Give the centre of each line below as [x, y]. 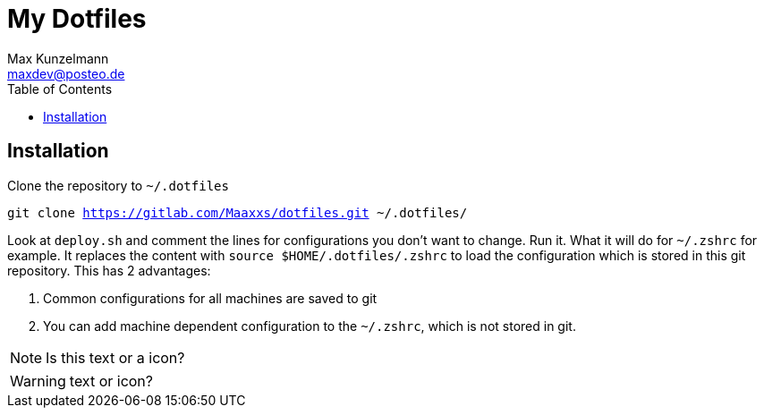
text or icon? [111, 381]
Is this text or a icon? [115, 357]
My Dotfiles [77, 19]
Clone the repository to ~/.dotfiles [118, 185]
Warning [38, 381]
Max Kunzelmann [58, 58]
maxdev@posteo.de [66, 73]
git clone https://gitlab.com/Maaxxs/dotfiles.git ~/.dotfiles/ [238, 212]
